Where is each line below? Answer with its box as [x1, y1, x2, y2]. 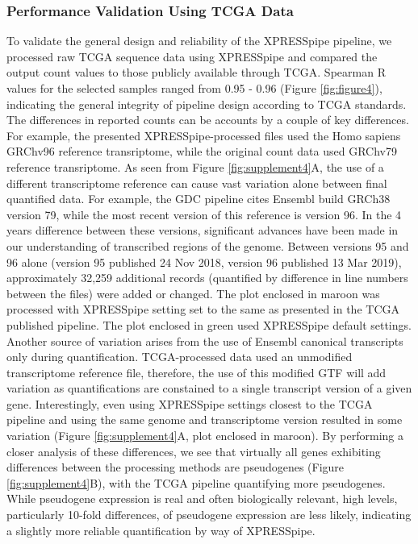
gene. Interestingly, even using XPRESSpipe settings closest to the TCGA [6, 395, 373, 412]
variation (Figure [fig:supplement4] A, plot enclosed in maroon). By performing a [6, 427, 403, 444]
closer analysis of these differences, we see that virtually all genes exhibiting [6, 442, 381, 459]
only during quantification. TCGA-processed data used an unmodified [6, 348, 353, 365]
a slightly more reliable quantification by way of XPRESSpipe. [6, 521, 316, 538]
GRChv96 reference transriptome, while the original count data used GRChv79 [6, 143, 397, 160]
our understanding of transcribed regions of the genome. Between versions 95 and [6, 237, 409, 254]
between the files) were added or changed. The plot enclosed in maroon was [6, 284, 380, 301]
